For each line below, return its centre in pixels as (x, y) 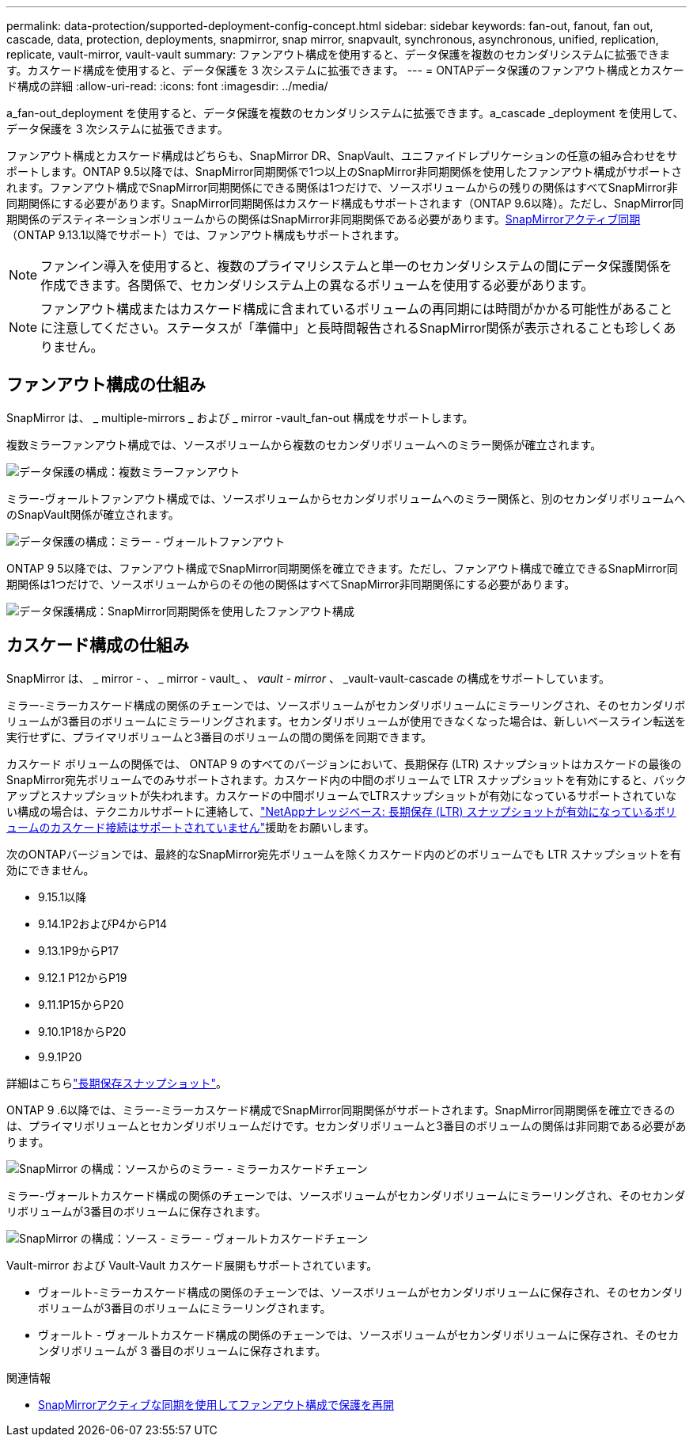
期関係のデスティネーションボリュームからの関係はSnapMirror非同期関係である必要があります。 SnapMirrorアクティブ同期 (324, 219)
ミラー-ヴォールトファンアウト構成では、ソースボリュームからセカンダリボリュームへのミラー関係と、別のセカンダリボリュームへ (346, 498)
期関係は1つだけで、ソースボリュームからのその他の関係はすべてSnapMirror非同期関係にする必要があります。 (291, 584)
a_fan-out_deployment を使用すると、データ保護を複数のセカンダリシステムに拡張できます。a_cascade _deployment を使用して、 (345, 113)
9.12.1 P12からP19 (83, 977)
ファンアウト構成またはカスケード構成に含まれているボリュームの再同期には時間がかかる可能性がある (344, 309)
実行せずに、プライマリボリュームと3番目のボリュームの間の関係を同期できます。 (219, 737)
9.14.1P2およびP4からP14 (103, 923)
